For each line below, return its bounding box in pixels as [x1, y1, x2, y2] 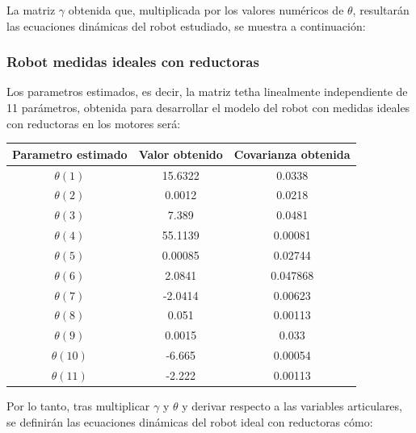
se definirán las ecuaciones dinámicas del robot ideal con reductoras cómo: [6, 413, 373, 430]
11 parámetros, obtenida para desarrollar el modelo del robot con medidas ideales [6, 99, 410, 115]
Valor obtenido [138, 145, 223, 162]
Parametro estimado [12, 145, 128, 162]
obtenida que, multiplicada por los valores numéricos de [68, 2, 344, 18]
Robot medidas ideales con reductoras [6, 52, 259, 72]
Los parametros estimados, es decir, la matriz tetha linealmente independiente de [6, 83, 408, 100]
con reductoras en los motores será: [6, 114, 181, 131]
